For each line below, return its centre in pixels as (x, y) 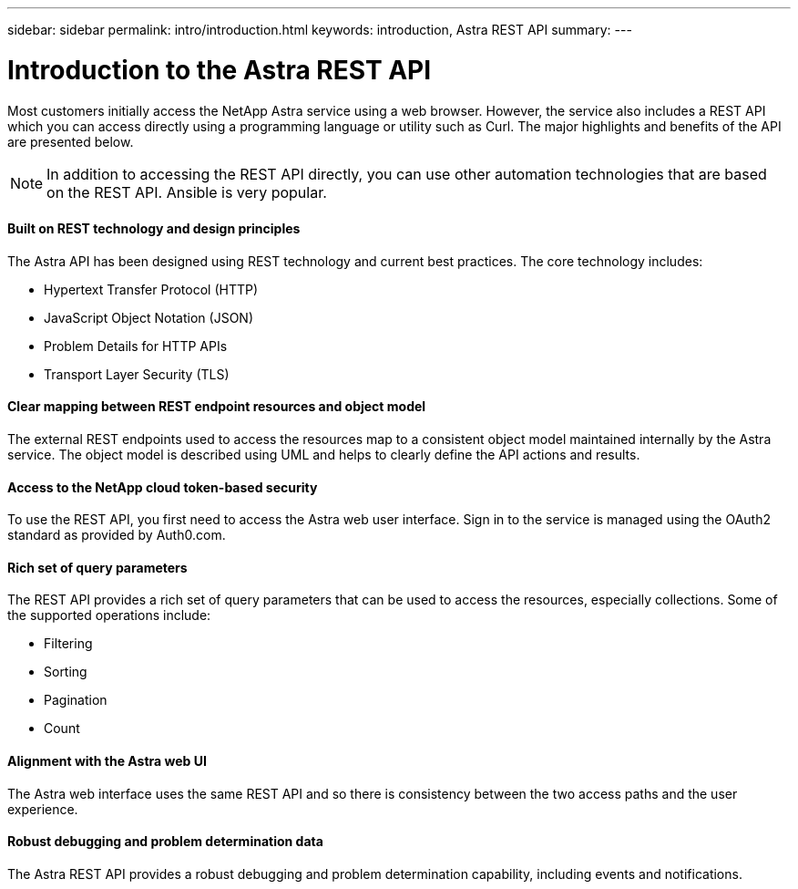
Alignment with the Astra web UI (107, 760)
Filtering (68, 644)
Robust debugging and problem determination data (165, 842)
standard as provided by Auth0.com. (117, 535)
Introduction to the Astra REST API (220, 70)
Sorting (66, 672)
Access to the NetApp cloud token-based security (163, 487)
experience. (43, 809)
